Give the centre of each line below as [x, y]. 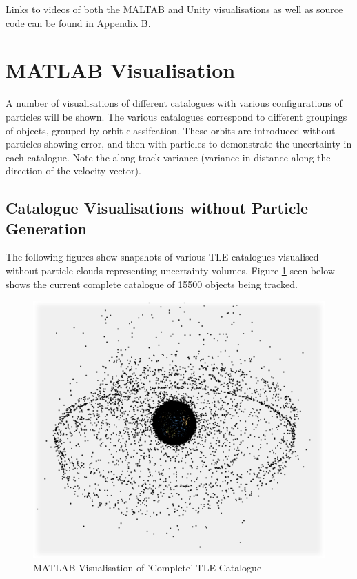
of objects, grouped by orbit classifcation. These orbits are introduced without [171, 130]
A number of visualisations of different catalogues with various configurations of [174, 103]
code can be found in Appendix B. [78, 22]
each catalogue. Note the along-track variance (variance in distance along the [168, 157]
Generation [46, 228]
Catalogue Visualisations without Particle [157, 208]
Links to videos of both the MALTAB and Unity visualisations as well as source [174, 9]
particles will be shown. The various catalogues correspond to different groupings [176, 116]
